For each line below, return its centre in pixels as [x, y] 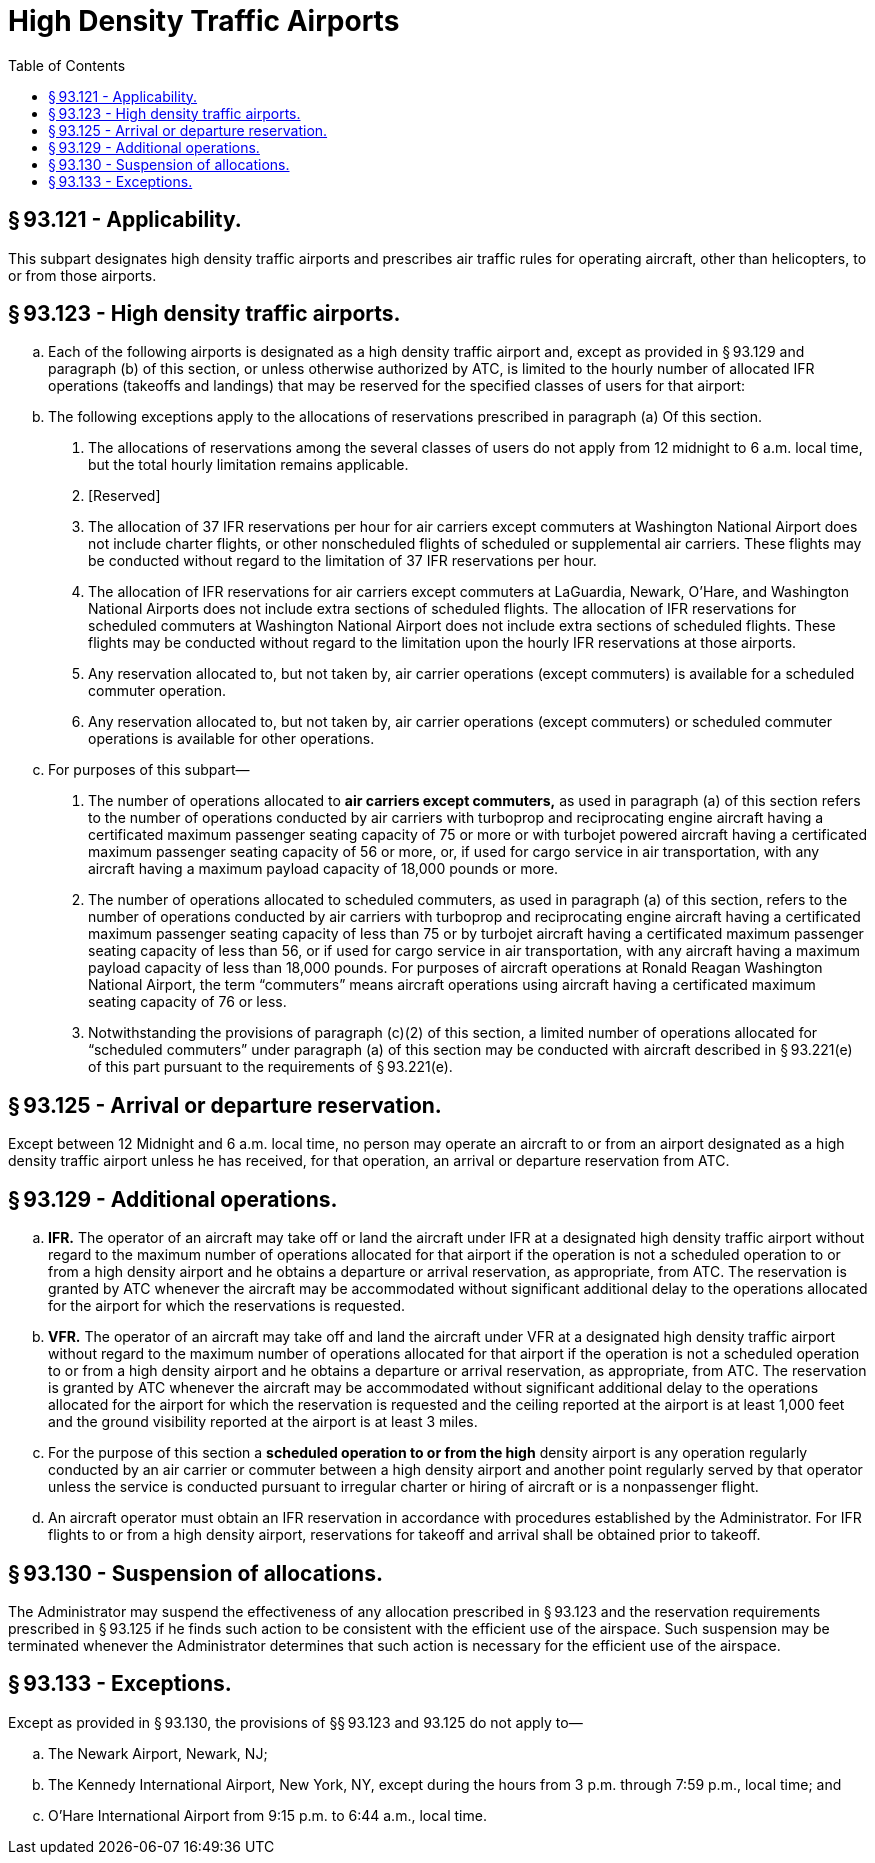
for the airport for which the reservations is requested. [227, 1306]
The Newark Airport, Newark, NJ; [158, 1753]
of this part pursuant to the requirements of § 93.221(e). [270, 1067]
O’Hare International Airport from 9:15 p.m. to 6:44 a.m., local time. [267, 1815]
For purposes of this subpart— [149, 770]
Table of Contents [67, 65]
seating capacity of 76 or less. [187, 1002]
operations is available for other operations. [231, 739]
